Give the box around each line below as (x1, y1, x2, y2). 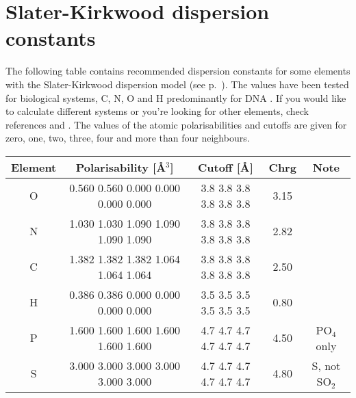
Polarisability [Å (75, 159, 166, 175)
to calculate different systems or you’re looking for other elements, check (5, 104, 309, 118)
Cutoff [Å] (197, 159, 253, 175)
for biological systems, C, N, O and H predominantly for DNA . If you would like (5, 90, 346, 105)
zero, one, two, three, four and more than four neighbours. (5, 131, 250, 145)
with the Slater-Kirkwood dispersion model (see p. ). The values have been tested (5, 77, 349, 91)
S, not (311, 357, 341, 373)
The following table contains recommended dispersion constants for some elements (5, 64, 351, 78)
